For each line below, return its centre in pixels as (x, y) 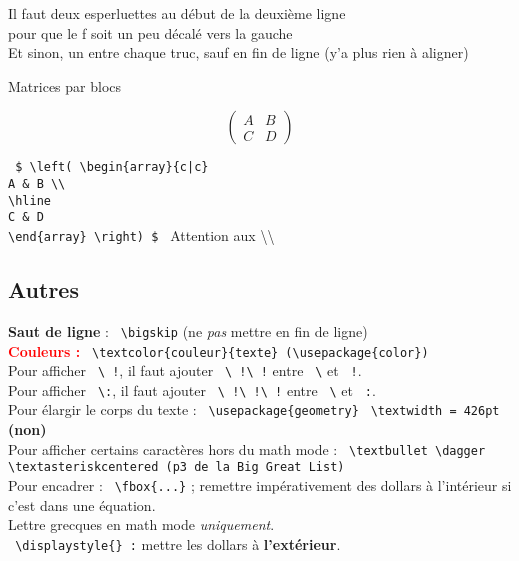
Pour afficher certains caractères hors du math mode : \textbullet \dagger (247, 448)
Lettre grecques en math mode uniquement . (141, 524)
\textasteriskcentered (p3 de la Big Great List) (176, 467)
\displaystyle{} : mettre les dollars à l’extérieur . (178, 543)
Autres (43, 289)
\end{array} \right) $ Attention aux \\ (141, 235)
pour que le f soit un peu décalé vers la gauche (150, 32)
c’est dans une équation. (82, 504)
